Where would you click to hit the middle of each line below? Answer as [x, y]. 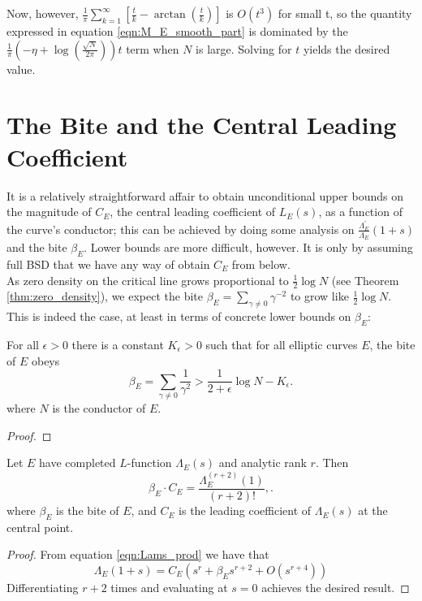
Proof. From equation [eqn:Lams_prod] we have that [138, 554]
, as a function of [360, 212]
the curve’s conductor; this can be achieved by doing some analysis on [181, 229]
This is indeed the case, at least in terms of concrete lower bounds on [179, 316]
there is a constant [118, 345]
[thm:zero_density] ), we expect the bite [105, 296]
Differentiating [43, 588]
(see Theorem [365, 280]
